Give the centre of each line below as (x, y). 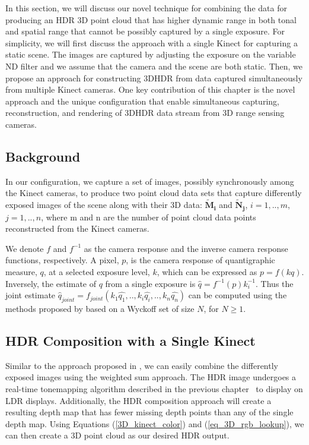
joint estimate (31, 295)
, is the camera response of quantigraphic (200, 260)
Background (43, 156)
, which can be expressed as (207, 271)
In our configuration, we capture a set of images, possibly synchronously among (150, 181)
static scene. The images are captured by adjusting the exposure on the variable (151, 54)
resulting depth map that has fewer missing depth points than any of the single (149, 412)
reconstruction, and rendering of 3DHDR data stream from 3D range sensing (145, 113)
